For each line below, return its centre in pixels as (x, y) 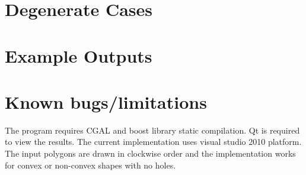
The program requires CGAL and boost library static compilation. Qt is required (152, 130)
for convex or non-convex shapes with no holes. (90, 165)
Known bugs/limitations (106, 101)
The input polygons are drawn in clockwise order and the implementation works (150, 153)
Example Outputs (79, 55)
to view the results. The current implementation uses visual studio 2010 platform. (153, 142)
